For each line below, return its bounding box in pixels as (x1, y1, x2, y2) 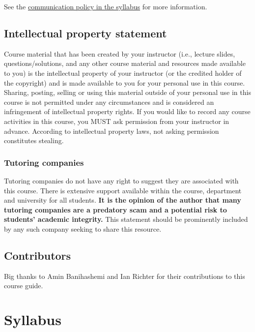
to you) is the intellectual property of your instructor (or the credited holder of (4, 67, 242, 78)
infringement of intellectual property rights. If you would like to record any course (4, 106, 251, 117)
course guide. (4, 280, 43, 291)
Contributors (4, 247, 71, 263)
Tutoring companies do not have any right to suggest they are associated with (4, 175, 239, 185)
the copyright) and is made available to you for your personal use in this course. (4, 77, 245, 88)
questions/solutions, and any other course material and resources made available (4, 58, 246, 68)
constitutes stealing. (4, 135, 64, 146)
